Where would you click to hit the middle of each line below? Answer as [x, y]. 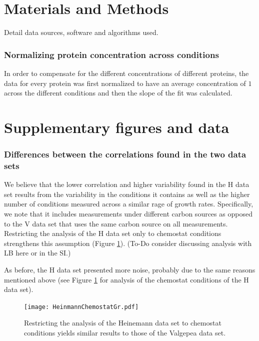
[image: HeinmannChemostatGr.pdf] [81, 307]
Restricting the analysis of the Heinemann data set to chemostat [123, 323]
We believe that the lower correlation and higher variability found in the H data [127, 184]
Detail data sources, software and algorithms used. [81, 32]
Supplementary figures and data [117, 127]
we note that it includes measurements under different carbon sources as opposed [128, 214]
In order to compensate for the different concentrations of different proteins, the [126, 73]
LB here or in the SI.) [37, 253]
